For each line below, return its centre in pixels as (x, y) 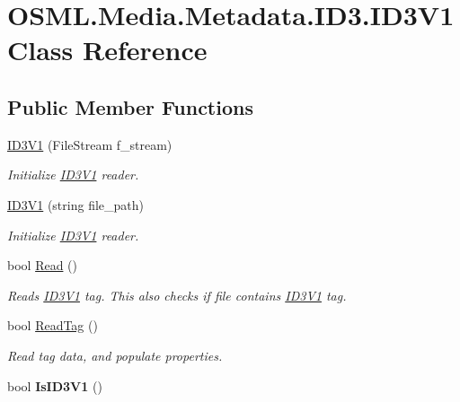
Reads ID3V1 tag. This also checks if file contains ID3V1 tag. (177, 295)
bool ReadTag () (53, 325)
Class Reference (107, 50)
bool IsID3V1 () (55, 385)
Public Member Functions (130, 106)
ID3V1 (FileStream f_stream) (90, 144)
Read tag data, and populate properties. (115, 355)
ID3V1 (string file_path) (75, 204)
